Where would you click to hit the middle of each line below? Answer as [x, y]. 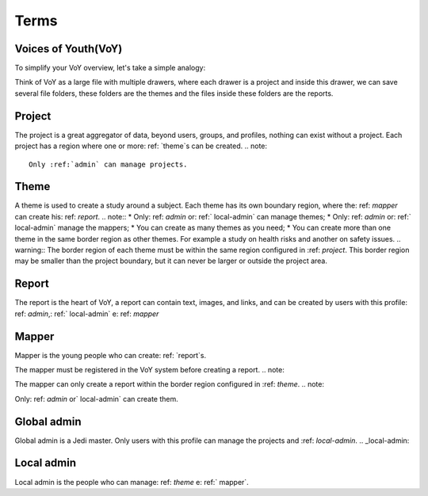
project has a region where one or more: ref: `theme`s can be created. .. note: [141, 146]
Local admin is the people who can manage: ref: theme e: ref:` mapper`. [132, 482]
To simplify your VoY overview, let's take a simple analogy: [110, 68]
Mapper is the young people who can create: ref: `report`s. [111, 355]
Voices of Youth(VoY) [69, 49]
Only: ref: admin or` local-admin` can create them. [96, 399]
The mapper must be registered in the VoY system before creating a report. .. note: [149, 369]
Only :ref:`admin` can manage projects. [108, 164]
